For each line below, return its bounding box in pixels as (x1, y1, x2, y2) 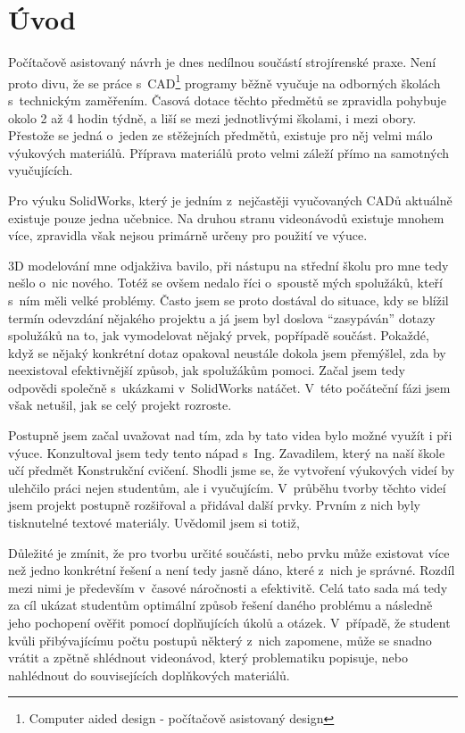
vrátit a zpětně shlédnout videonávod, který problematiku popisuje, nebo (8, 648, 408, 667)
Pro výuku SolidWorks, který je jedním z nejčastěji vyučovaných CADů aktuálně (8, 190, 453, 209)
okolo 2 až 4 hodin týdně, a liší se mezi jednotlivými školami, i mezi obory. (8, 108, 417, 127)
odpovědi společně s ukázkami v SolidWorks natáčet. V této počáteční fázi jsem (8, 378, 451, 396)
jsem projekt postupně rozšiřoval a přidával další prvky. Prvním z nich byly (8, 496, 421, 514)
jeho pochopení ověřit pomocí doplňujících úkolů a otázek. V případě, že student (8, 613, 451, 631)
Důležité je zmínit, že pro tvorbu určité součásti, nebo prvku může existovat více (8, 543, 450, 562)
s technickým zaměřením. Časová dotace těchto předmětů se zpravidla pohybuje (8, 90, 447, 109)
